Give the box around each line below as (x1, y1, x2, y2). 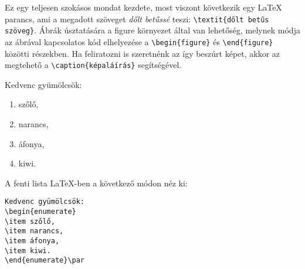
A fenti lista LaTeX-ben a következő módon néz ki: (5, 176, 188, 189)
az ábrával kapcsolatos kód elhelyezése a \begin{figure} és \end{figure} (5, 35, 273, 47)
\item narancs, (5, 227, 64, 236)
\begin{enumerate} (5, 207, 76, 216)
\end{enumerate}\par (5, 256, 85, 265)
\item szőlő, (5, 217, 55, 226)
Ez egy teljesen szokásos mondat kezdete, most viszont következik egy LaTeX (5, 1, 282, 13)
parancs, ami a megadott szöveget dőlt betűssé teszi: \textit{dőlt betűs (5, 12, 269, 25)
